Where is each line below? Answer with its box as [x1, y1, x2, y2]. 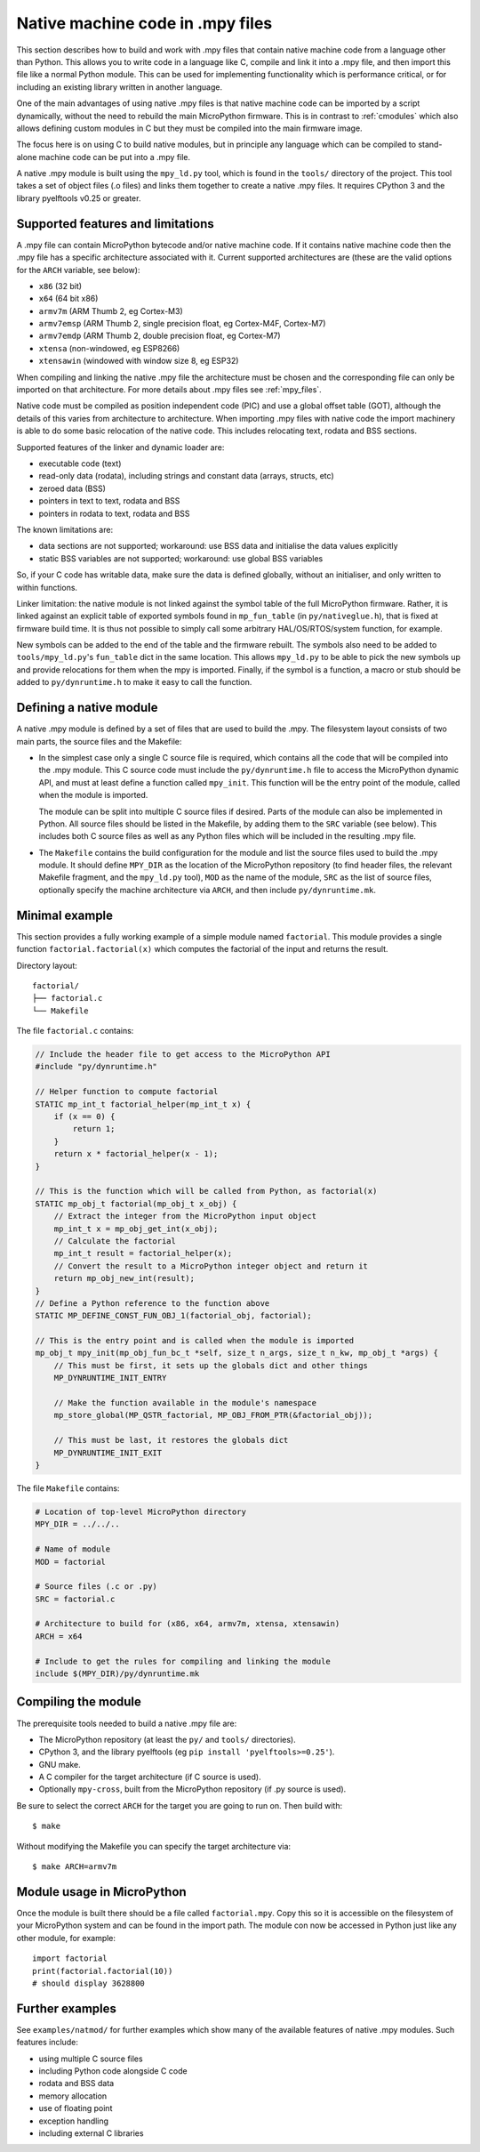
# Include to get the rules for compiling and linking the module [35, 1656, 331, 1666]
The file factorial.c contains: [16, 1026, 134, 1036]
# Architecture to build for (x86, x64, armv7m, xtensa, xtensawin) [35, 1619, 340, 1629]
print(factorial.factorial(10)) [32, 1966, 173, 1976]
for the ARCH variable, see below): [16, 264, 140, 275]
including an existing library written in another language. [16, 81, 223, 93]
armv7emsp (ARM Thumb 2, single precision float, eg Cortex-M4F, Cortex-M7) [38, 318, 326, 329]
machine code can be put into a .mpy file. [38, 151, 191, 162]
